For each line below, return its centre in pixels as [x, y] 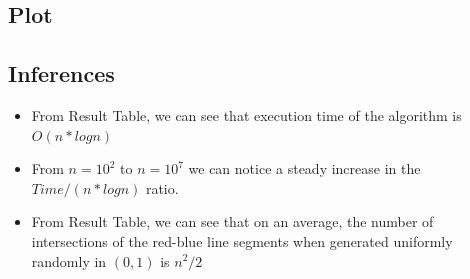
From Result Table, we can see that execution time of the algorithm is [246, 114]
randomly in [69, 260]
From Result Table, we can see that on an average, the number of [232, 221]
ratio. [162, 187]
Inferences [61, 73]
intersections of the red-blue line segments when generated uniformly [242, 240]
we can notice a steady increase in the [304, 168]
